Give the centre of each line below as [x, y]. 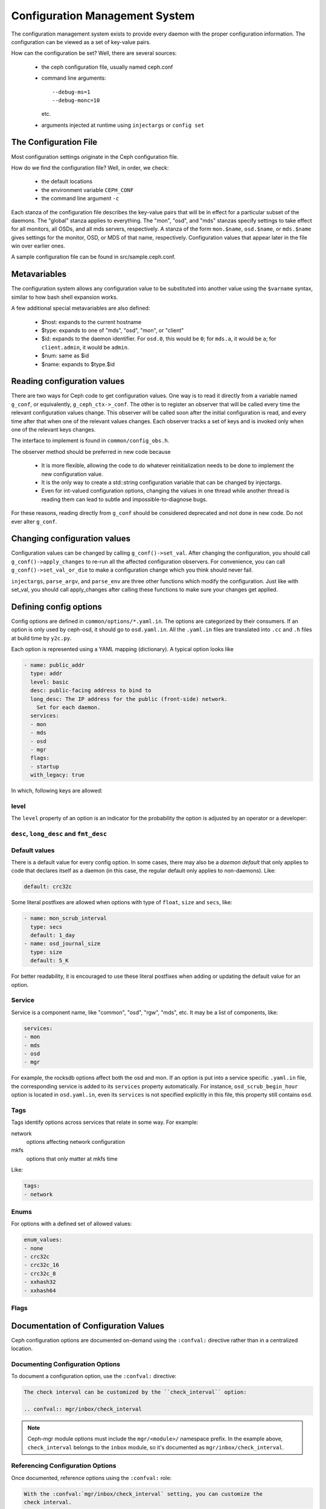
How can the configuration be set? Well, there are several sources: [94, 53]
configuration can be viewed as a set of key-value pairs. [81, 42]
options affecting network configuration [75, 1141]
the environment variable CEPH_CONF [88, 190]
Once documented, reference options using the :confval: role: [91, 1478]
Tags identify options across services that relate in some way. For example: [105, 1122]
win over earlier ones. [38, 246]
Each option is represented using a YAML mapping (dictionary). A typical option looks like [122, 649]
